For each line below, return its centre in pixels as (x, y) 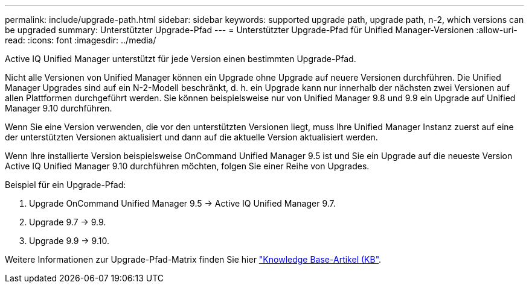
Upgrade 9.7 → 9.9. (68, 222)
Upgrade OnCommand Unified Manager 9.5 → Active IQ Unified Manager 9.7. (182, 203)
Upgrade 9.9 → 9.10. (69, 241)
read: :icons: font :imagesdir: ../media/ (81, 40)
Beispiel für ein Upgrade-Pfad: (66, 185)
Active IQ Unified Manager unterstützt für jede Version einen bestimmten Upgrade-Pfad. (181, 59)
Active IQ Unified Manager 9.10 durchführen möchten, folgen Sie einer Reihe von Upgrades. (187, 166)
